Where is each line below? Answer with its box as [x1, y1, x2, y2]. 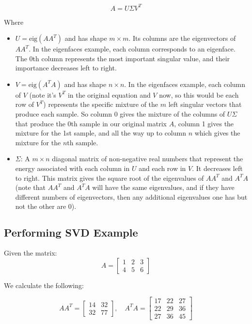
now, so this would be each [159, 89, 239, 100]
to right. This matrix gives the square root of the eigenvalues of [15, 172, 204, 183]
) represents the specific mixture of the [43, 99, 158, 109]
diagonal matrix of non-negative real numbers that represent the [52, 153, 243, 164]
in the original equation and [67, 89, 151, 100]
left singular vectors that [168, 99, 242, 109]
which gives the [194, 128, 240, 138]
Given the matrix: [4, 248, 57, 258]
